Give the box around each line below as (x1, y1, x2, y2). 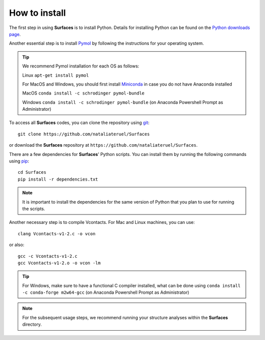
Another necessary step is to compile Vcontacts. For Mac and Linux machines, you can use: (9, 219, 195, 225)
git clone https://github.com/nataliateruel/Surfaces (18, 131, 150, 137)
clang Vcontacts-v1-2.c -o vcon (18, 231, 96, 236)
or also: (9, 242, 25, 248)
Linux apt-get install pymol (22, 72, 89, 78)
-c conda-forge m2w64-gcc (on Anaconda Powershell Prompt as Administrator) (22, 289, 189, 295)
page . (9, 31, 21, 37)
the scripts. (22, 206, 45, 212)
